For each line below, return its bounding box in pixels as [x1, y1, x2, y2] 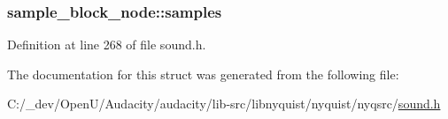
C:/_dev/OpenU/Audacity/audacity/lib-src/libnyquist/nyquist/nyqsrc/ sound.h [7, 94, 441, 113]
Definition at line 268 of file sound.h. [7, 35, 206, 54]
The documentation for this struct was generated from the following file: [7, 64, 399, 83]
